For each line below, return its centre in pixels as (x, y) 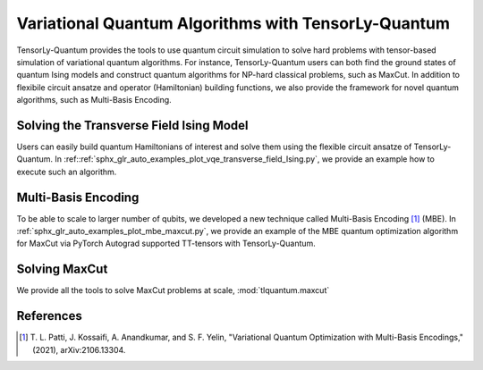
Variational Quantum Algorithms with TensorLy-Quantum (233, 23)
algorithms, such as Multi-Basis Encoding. (94, 100)
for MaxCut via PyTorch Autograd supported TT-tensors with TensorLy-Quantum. (166, 244)
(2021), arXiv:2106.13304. (79, 349)
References (49, 316)
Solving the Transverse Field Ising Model (133, 125)
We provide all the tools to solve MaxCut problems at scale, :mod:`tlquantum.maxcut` (173, 290)
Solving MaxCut (62, 269)
